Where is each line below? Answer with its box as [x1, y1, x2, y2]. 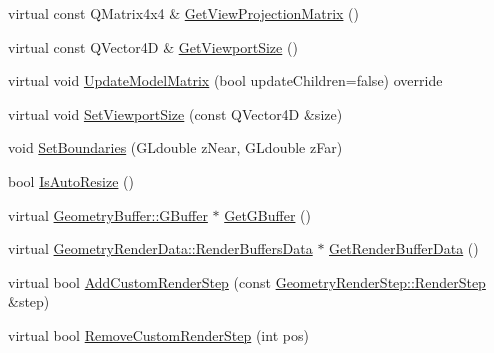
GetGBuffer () [224, 204, 311, 225]
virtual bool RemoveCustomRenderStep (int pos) [8, 324, 309, 345]
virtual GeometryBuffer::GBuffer [8, 204, 208, 225]
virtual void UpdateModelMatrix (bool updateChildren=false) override [8, 70, 443, 91]
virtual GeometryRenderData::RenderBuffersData [8, 238, 313, 259]
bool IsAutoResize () [8, 170, 134, 191]
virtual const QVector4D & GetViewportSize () [8, 36, 298, 57]
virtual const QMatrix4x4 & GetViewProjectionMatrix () [8, 3, 359, 23]
